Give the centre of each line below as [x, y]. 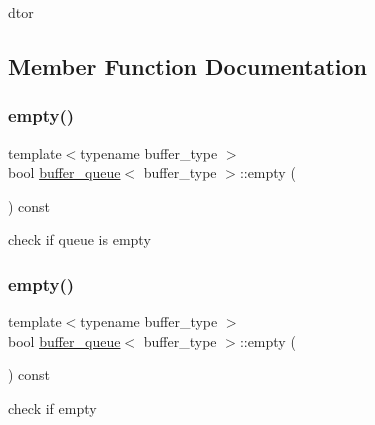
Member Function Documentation [188, 65]
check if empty [52, 407]
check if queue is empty [79, 239]
